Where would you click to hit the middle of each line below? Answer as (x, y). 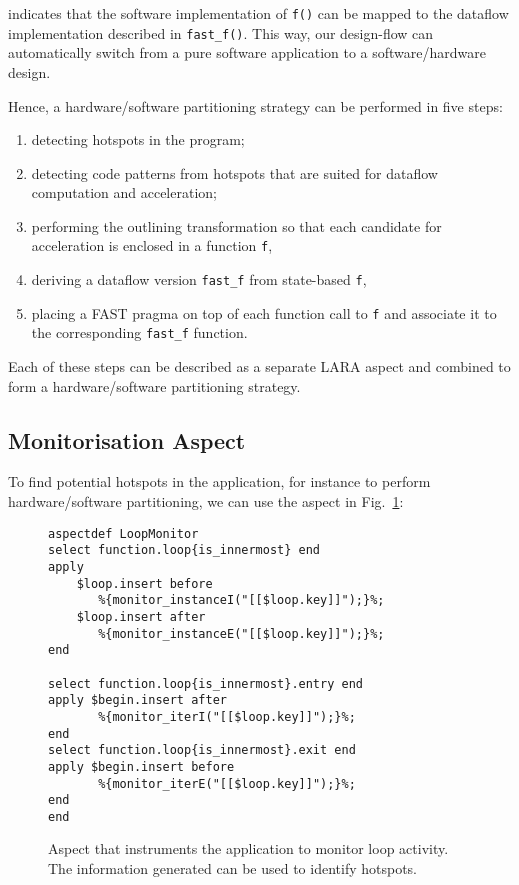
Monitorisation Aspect (127, 439)
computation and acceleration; (124, 192)
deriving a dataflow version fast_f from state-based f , (199, 279)
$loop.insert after (141, 616)
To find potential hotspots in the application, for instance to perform (219, 481)
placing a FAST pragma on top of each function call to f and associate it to (264, 312)
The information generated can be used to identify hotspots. (232, 868)
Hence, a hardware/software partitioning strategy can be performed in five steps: (255, 105)
